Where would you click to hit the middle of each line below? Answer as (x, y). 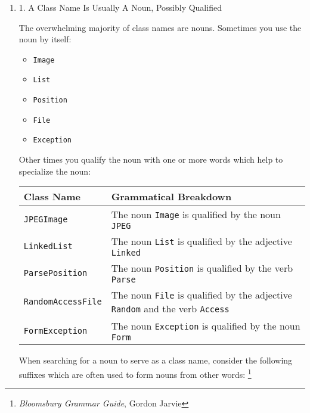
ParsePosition (55, 273)
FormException (55, 330)
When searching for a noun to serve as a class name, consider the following (156, 360)
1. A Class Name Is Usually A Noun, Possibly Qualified (120, 7)
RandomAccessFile (63, 302)
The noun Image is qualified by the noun (196, 215)
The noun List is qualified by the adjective (201, 241)
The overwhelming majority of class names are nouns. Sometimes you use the (160, 27)
